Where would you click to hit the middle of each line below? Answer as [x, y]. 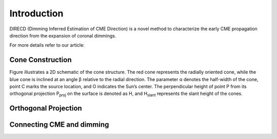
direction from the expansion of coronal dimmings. [63, 35]
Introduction [36, 13]
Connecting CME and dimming [59, 125]
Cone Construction [41, 60]
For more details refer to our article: [47, 45]
